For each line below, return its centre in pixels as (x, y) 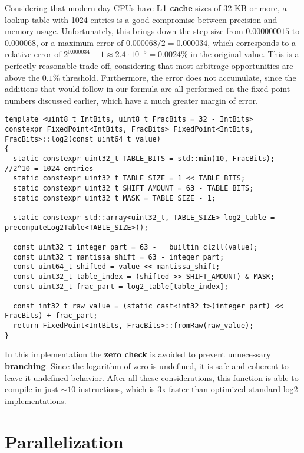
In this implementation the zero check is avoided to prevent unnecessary (138, 354)
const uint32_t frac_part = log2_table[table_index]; (121, 286)
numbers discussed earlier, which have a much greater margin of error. (131, 100)
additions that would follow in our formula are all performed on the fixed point (148, 89)
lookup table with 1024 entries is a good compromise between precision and (141, 19)
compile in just (32, 389)
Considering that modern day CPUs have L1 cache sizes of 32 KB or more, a (146, 8)
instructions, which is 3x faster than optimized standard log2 (188, 389)
